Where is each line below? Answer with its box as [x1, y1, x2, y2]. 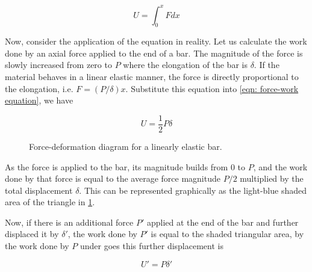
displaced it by [5, 227, 59, 240]
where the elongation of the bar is [123, 58, 248, 71]
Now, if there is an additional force [5, 215, 134, 228]
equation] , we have [5, 94, 73, 107]
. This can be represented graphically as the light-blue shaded [79, 184, 307, 196]
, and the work [253, 160, 308, 173]
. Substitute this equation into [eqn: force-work [125, 82, 299, 94]
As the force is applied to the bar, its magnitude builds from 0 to [5, 160, 246, 173]
